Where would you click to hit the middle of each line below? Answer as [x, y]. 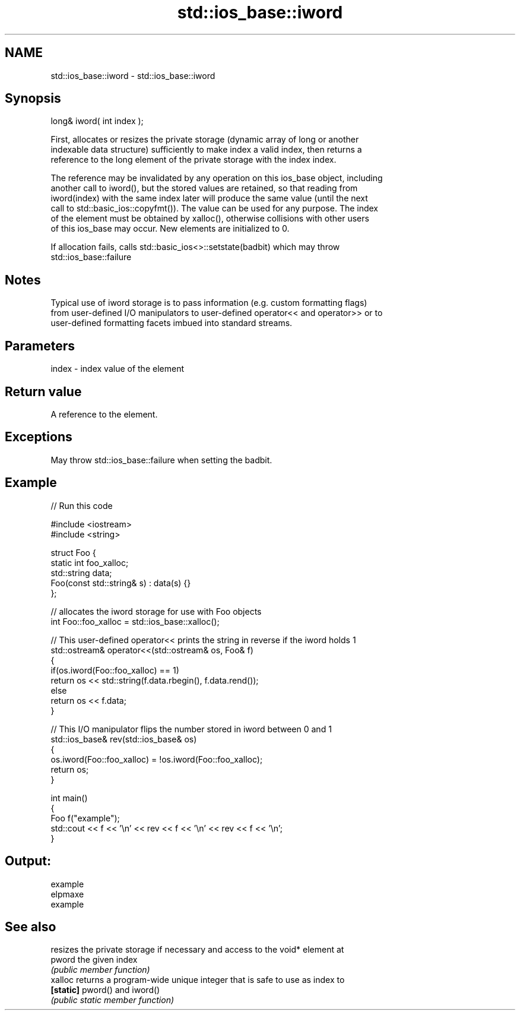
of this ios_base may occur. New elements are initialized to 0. [170, 229]
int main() [69, 798]
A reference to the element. [104, 414]
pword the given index [94, 960]
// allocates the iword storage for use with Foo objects [156, 611]
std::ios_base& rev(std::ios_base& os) [124, 739]
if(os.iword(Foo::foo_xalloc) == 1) [115, 670]
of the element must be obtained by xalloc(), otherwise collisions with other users [210, 219]
